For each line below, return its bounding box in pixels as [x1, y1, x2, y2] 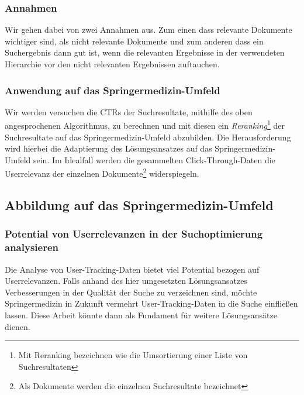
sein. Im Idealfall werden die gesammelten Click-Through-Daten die [33, 153, 275, 166]
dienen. [5, 320, 30, 332]
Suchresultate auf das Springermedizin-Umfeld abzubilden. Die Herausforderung [5, 130, 291, 143]
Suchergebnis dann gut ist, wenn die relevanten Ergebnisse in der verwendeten [5, 46, 285, 59]
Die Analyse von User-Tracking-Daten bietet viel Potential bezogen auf [5, 263, 260, 275]
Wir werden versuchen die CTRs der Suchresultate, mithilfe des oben [5, 105, 253, 118]
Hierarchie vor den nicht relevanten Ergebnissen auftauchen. [5, 58, 220, 70]
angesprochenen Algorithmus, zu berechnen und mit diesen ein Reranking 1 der [5, 118, 285, 132]
